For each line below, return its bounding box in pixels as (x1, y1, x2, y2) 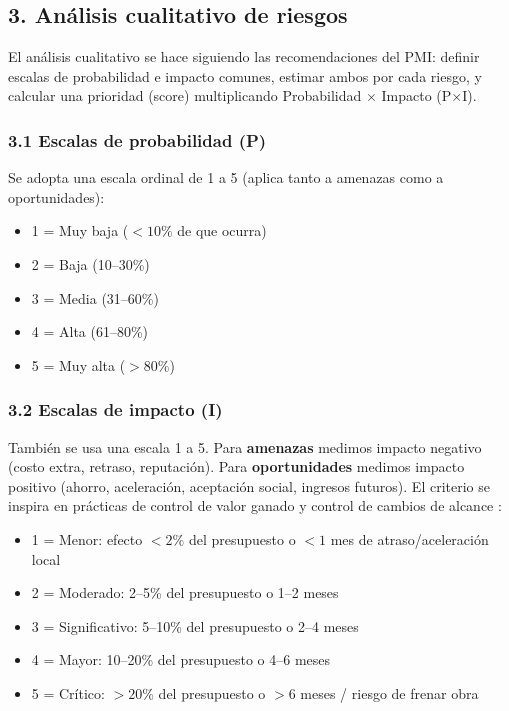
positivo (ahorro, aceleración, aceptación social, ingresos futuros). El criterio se (8, 475, 490, 496)
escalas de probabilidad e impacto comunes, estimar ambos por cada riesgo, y (8, 65, 482, 86)
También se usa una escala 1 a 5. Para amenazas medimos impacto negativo (8, 436, 482, 457)
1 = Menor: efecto (31, 528, 143, 549)
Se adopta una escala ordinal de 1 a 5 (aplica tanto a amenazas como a (8, 167, 444, 188)
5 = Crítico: (31, 682, 105, 703)
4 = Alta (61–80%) (31, 321, 149, 342)
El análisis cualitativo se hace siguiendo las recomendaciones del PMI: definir (8, 46, 480, 67)
